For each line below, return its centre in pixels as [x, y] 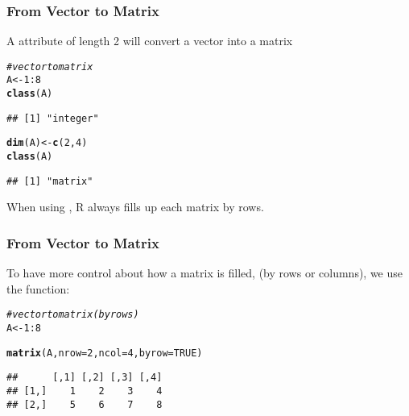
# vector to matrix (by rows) [73, 315]
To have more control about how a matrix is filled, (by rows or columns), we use [205, 273]
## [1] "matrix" [50, 181]
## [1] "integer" [53, 118]
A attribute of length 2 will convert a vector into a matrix [150, 41]
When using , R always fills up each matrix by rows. [135, 207]
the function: [38, 288]
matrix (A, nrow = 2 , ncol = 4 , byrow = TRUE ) [105, 353]
